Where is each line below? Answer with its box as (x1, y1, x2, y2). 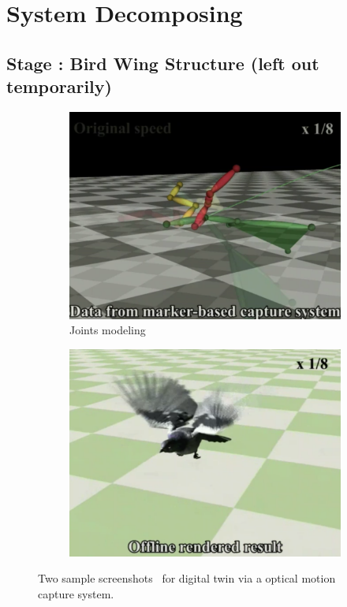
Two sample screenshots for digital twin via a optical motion (38, 570, 336, 587)
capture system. (38, 585, 114, 601)
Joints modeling (69, 322, 146, 338)
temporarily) (6, 74, 112, 99)
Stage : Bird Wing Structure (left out (6, 50, 319, 75)
